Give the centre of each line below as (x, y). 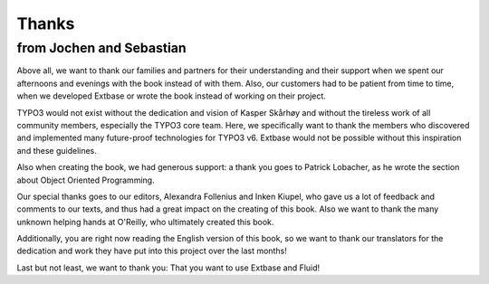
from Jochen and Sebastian (101, 48)
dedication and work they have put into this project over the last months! (152, 251)
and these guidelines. (57, 150)
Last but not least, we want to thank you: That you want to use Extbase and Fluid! (168, 268)
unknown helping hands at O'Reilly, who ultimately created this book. (145, 222)
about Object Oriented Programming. (86, 180)
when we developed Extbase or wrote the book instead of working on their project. (171, 96)
